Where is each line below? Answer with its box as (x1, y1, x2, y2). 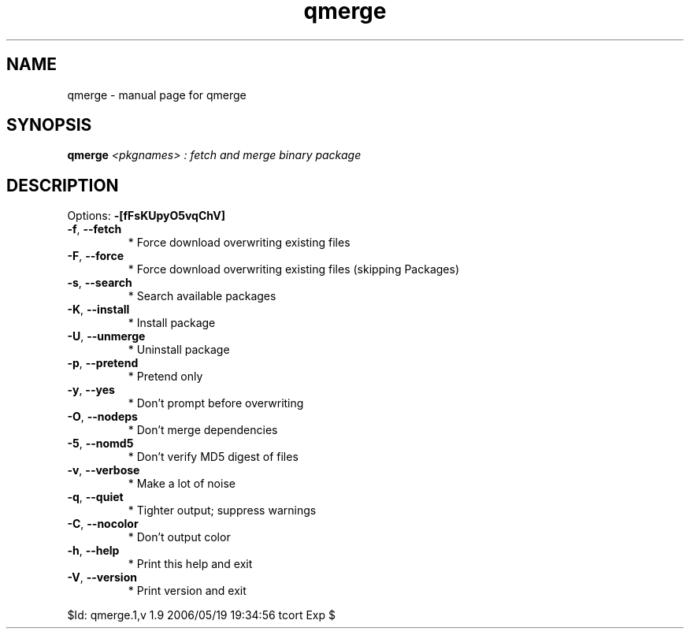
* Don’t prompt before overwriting (128, 396, 304, 410)
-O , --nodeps (67, 410, 138, 424)
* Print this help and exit (128, 557, 253, 571)
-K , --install (67, 303, 130, 317)
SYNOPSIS (6, 115, 92, 136)
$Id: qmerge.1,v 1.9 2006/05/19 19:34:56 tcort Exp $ (67, 608, 336, 622)
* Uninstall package (128, 343, 230, 357)
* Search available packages (128, 289, 276, 303)
